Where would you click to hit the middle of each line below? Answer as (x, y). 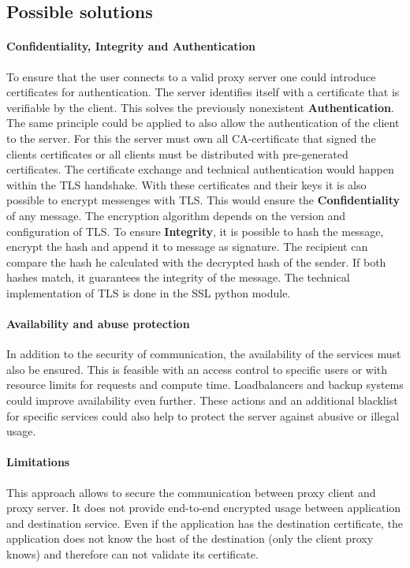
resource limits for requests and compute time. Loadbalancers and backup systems (205, 385)
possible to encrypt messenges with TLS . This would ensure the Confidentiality (203, 200)
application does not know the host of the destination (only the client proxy (190, 538)
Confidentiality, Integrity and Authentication (131, 46)
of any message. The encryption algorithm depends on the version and (176, 215)
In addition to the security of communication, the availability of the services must (204, 354)
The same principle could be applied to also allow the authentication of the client (203, 123)
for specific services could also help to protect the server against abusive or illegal (203, 415)
